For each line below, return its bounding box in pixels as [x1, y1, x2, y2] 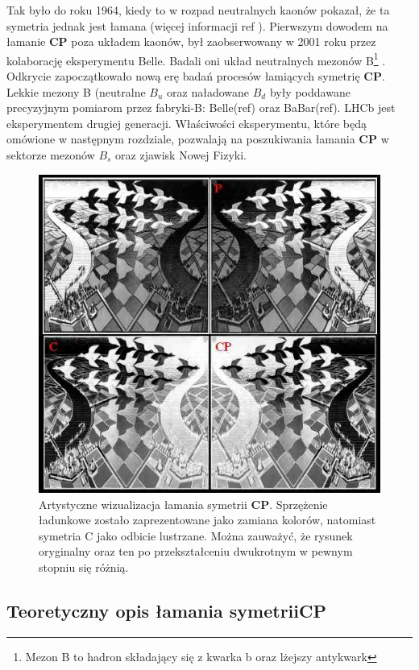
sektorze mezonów [6, 147, 95, 163]
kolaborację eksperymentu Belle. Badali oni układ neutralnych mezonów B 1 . [6, 49, 386, 68]
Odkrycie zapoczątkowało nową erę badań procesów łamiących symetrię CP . [6, 68, 385, 85]
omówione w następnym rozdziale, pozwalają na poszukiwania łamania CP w [6, 130, 389, 147]
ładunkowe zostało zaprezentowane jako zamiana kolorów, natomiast [39, 511, 376, 528]
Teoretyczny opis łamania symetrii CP [6, 598, 326, 623]
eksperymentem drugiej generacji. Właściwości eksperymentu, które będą [6, 114, 367, 131]
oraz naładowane [167, 83, 250, 100]
